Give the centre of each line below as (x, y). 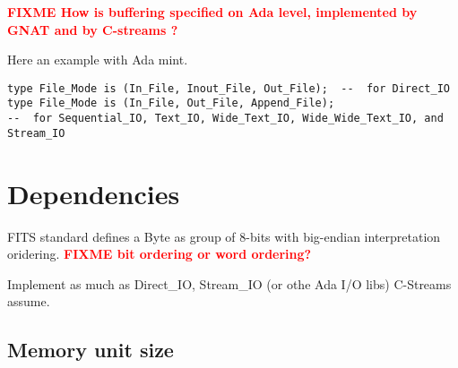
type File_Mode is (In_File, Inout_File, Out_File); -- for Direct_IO (229, 88)
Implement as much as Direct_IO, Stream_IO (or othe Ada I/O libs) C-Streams (229, 283)
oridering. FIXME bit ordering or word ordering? (160, 254)
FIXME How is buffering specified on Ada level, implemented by (212, 12)
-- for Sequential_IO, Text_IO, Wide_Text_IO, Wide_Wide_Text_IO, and (225, 119)
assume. (29, 301)
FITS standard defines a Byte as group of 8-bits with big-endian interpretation (224, 236)
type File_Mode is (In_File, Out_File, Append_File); (171, 103)
